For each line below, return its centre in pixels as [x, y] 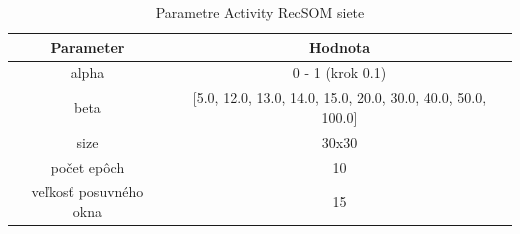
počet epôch [87, 166]
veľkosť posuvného [87, 191]
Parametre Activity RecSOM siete [260, 12]
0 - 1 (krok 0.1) [339, 72]
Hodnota [339, 46]
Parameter [87, 46]
